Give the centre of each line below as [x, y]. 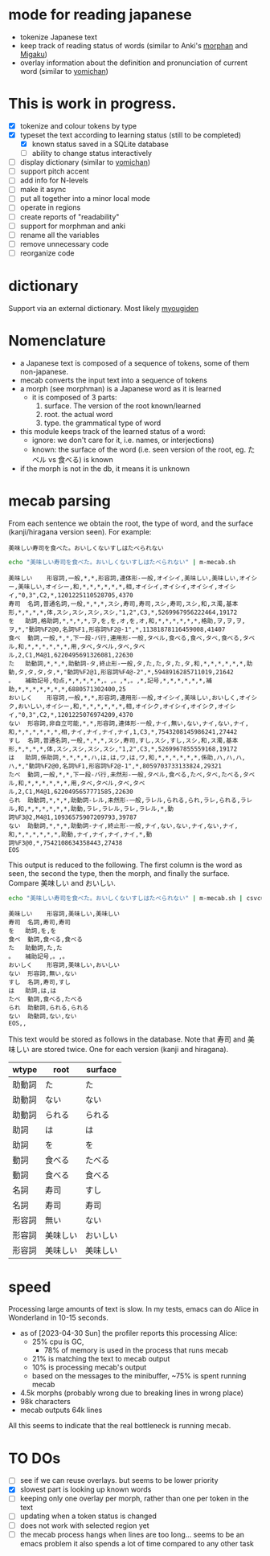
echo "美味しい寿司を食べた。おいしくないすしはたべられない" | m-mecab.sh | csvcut [138, 898]
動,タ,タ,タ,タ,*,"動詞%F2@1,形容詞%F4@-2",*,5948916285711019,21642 [121, 672]
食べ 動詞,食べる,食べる [45, 940]
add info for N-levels [54, 180]
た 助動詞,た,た [35, 948]
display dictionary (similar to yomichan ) [85, 162]
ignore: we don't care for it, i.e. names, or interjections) [123, 440]
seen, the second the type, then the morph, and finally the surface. [119, 873]
